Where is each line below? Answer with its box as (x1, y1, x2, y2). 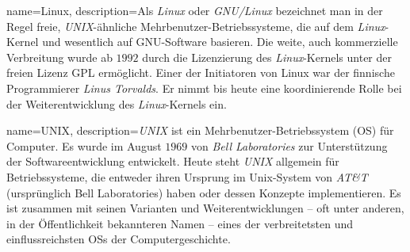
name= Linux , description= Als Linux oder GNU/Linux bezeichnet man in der (6, 2, 383, 18)
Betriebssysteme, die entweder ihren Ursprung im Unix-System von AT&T (6, 168, 368, 185)
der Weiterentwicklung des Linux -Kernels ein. (6, 95, 227, 112)
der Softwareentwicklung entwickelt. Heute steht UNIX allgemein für (6, 153, 339, 170)
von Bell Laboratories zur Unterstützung (190, 137, 388, 154)
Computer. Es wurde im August (6, 137, 162, 154)
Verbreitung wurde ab (6, 48, 113, 65)
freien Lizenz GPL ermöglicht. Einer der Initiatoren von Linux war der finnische (6, 64, 395, 81)
